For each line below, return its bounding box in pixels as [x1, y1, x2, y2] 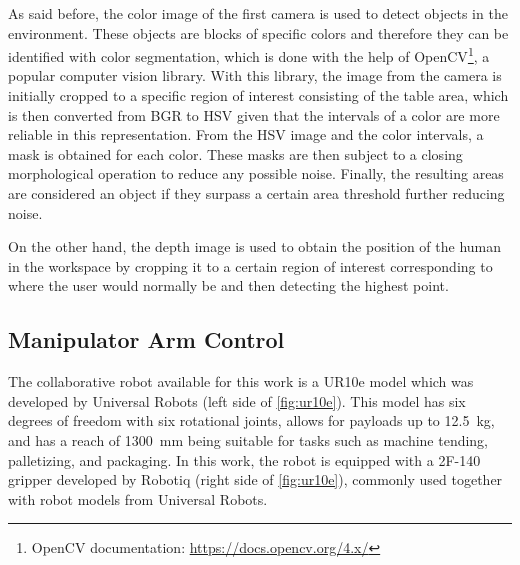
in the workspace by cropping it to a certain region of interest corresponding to [8, 255, 493, 276]
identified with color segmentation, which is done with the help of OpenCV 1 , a [8, 43, 490, 66]
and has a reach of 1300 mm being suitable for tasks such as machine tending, [8, 429, 489, 450]
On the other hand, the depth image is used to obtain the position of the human [8, 236, 502, 257]
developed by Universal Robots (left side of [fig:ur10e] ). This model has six [8, 390, 466, 411]
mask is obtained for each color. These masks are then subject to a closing [8, 143, 463, 164]
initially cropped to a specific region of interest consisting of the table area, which [8, 85, 509, 106]
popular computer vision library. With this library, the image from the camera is [8, 65, 502, 86]
